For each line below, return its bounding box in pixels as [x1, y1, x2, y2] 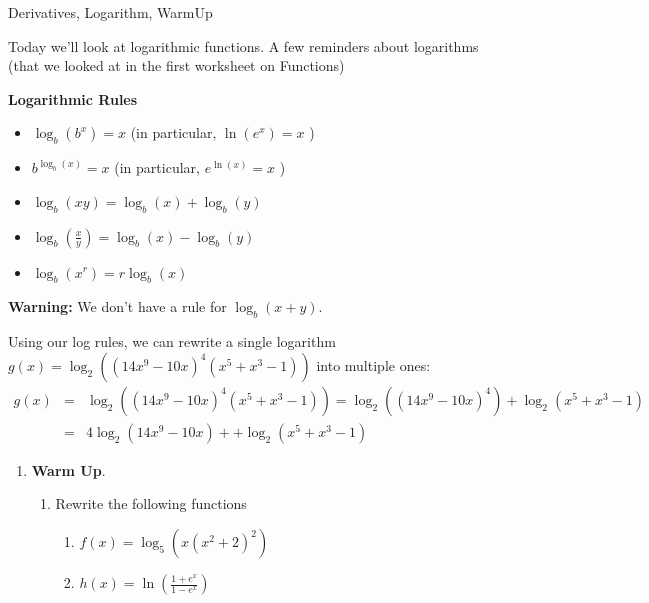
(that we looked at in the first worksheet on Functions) [8, 55, 345, 76]
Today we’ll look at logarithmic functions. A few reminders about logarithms [8, 35, 479, 56]
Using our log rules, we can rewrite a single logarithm [8, 331, 336, 352]
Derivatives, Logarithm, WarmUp [8, 2, 213, 22]
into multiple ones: [316, 354, 431, 375]
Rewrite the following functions [55, 493, 247, 514]
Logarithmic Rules [8, 88, 138, 109]
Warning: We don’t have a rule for [8, 296, 227, 317]
